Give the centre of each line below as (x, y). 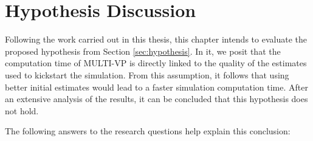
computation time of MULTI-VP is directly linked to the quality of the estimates (156, 63)
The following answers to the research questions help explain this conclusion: (148, 131)
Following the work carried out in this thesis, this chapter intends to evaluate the (156, 39)
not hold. (22, 110)
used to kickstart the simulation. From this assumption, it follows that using (147, 74)
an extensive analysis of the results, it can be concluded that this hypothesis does (156, 99)
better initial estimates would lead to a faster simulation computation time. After (156, 87)
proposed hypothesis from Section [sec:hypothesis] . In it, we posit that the (143, 51)
